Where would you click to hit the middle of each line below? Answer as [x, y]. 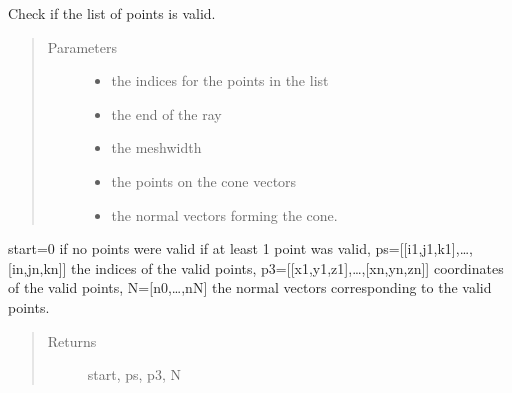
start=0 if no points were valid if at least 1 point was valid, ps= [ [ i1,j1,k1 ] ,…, [240, 248]
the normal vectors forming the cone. [224, 214]
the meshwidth [156, 147]
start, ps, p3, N [134, 374]
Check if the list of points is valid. [112, 13]
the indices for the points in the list [220, 80]
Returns [72, 340]
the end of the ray [166, 113]
